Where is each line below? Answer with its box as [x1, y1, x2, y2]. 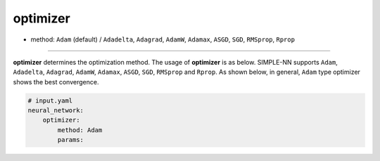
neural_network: [27, 106, 84, 115]
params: [57, 136, 84, 144]
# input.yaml [27, 96, 73, 105]
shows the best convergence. [13, 77, 99, 86]
